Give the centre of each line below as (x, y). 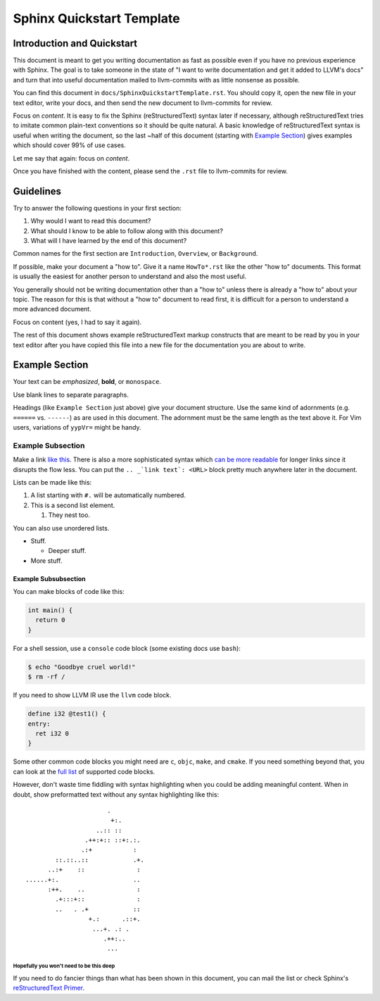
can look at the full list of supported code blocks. (84, 771)
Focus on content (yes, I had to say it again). (77, 322)
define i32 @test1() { (67, 714)
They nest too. (69, 515)
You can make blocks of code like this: (69, 592)
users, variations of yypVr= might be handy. (77, 428)
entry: (39, 723)
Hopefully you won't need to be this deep (64, 966)
